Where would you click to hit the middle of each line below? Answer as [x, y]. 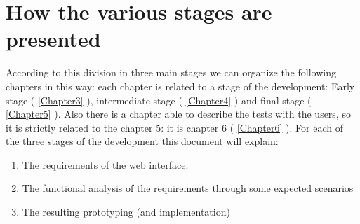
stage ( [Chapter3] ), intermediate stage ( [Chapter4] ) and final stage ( [159, 100]
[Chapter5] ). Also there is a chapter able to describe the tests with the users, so [178, 114]
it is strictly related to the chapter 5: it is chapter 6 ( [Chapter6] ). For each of [174, 127]
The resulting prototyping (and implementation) [126, 212]
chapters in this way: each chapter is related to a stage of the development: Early [180, 86]
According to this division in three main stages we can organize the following [171, 72]
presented [53, 39]
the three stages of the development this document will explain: [142, 141]
